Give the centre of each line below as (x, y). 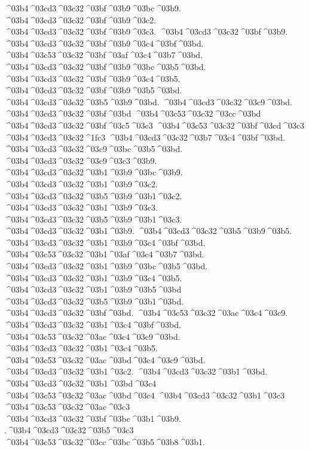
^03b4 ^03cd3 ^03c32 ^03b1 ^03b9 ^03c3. (81, 207)
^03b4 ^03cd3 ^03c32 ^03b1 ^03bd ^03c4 (80, 383)
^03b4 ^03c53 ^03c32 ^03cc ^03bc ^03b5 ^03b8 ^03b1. (105, 441)
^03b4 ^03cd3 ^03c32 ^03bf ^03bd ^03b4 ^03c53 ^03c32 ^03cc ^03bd (133, 113)
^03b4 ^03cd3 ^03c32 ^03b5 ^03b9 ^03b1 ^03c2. (93, 195)
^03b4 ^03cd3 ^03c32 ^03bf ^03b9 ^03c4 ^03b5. (92, 78)
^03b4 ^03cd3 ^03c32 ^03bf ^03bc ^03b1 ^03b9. (93, 418)
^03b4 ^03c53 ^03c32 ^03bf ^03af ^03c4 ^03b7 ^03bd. (104, 55)
